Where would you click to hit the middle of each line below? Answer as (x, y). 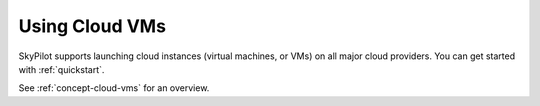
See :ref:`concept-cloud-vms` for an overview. (114, 88)
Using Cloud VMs (92, 26)
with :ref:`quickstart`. (61, 69)
